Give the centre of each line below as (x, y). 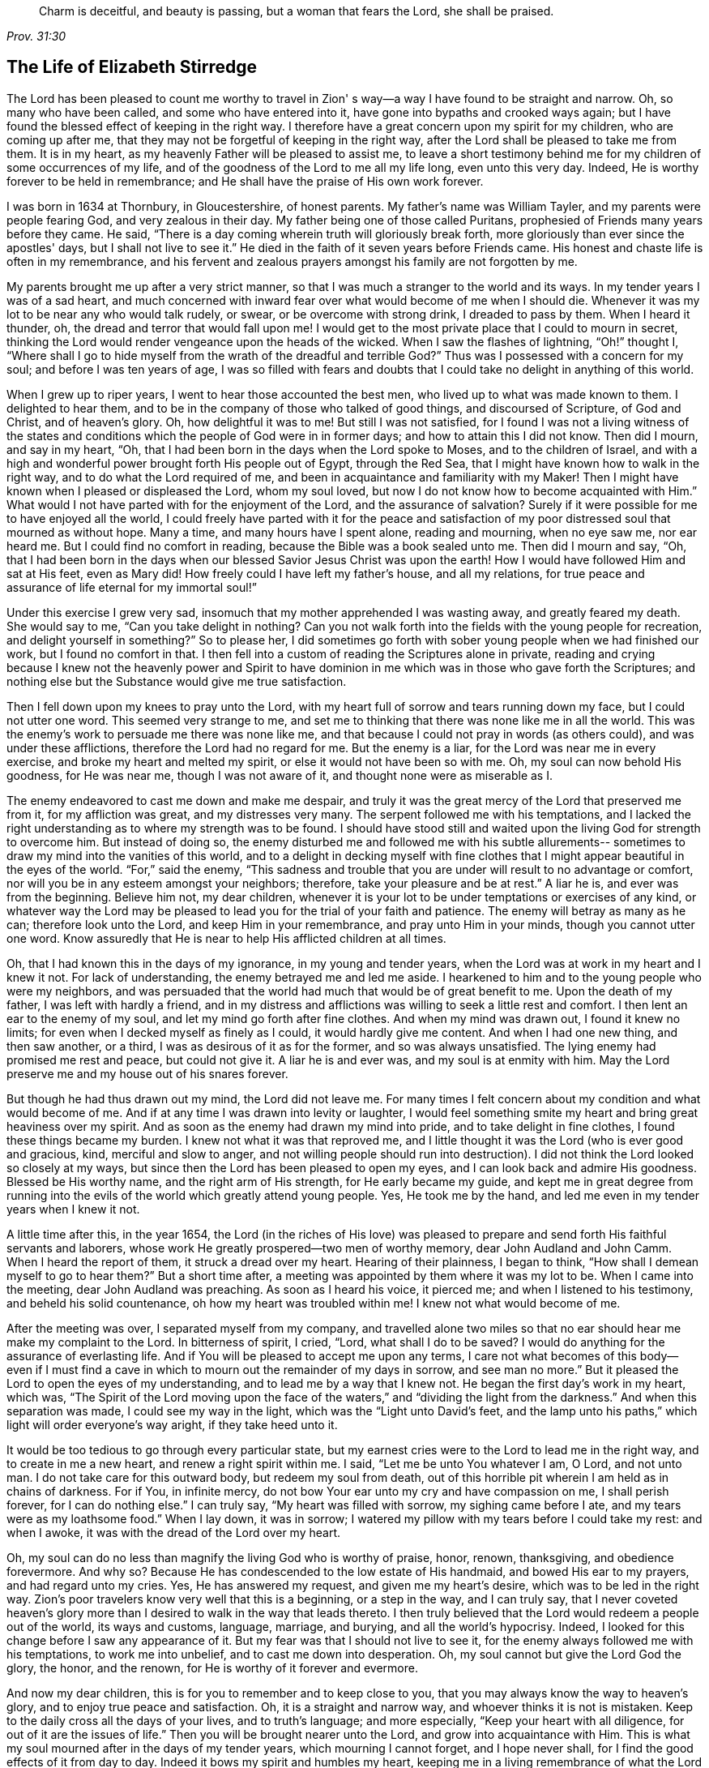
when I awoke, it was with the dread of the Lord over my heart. (174, 1532)
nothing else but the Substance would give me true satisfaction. (177, 681)
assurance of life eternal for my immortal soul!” (132, 587)
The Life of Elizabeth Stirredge (132, 67)
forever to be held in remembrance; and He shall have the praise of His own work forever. (245, 181)
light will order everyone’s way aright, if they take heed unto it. (172, 1424)
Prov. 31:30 (36, 36)
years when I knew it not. (73, 1209)
